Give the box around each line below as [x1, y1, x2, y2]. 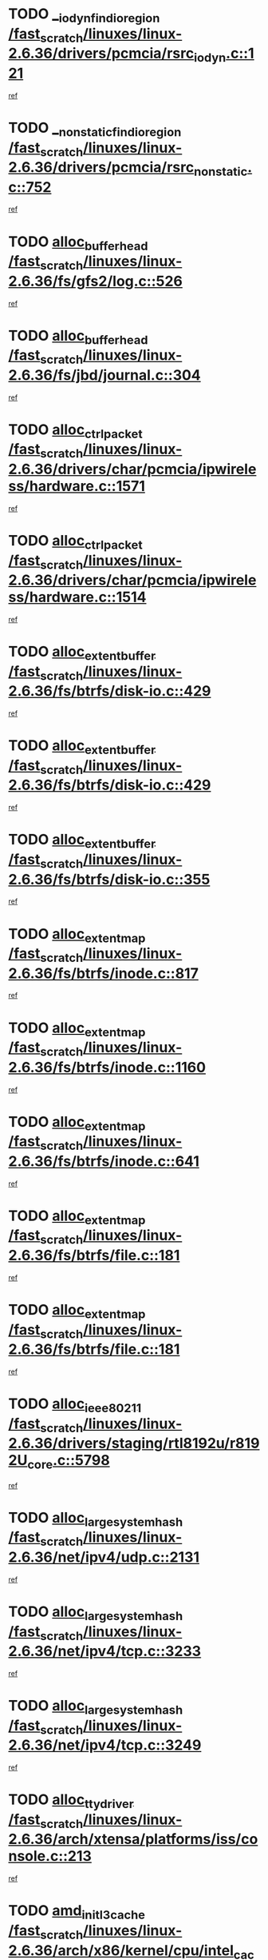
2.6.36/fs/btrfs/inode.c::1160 [8, 1058, 206, 1076]
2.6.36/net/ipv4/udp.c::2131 [8, 1548, 200, 1567]
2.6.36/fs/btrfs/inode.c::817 [8, 964, 199, 982]
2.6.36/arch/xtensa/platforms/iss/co [8, 1830, 258, 1848]
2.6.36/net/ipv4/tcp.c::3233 [8, 1643, 202, 1660]
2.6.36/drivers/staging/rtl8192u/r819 [8, 1435, 260, 1452]
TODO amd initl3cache [8, 1902, 146, 1922]
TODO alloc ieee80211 [8, 1395, 142, 1415]
